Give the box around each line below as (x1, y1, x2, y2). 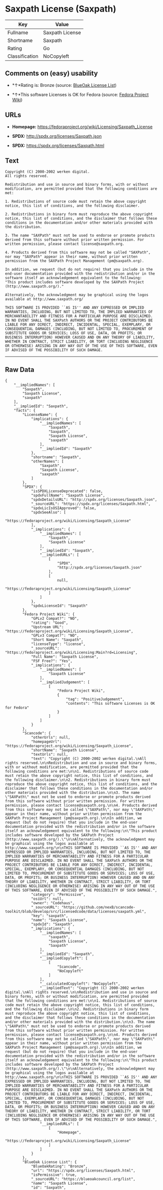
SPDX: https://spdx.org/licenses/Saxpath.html (12, 142, 104, 149)
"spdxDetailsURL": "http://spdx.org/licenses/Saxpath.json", (31, 497, 158, 502)
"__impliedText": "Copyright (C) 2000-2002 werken (39, 986, 145, 991)
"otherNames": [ (31, 459, 64, 464)
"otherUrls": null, (31, 735, 70, 740)
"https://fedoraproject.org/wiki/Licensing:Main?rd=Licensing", (5, 650, 138, 655)
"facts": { (14, 408, 36, 413)
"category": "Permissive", (31, 892, 86, 897)
